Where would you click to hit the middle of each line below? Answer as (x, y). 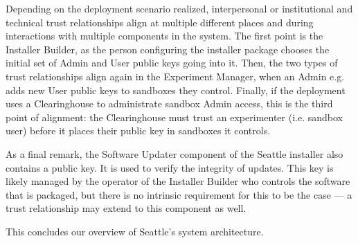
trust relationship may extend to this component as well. (126, 208)
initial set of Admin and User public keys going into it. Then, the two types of (172, 63)
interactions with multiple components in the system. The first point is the (164, 36)
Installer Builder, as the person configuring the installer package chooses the (168, 49)
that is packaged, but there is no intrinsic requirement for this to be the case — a (179, 194)
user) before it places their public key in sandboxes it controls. (138, 130)
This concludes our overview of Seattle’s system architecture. (135, 231)
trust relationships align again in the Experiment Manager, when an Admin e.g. (175, 76)
